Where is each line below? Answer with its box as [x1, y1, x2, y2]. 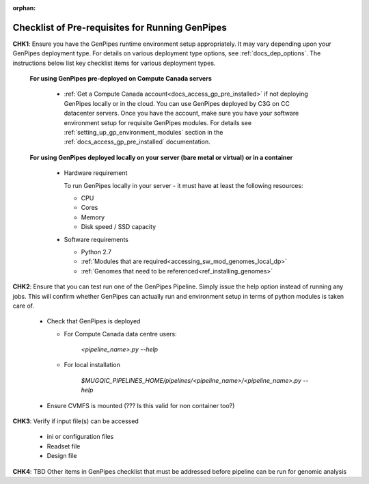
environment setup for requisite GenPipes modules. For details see [64, 118, 252, 126]
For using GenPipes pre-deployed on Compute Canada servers [29, 75, 212, 83]
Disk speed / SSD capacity [81, 223, 156, 231]
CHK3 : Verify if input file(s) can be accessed [12, 417, 139, 425]
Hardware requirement [64, 169, 128, 177]
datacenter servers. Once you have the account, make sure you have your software [64, 109, 299, 118]
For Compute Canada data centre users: [64, 330, 177, 338]
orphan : [12, 4, 36, 12]
